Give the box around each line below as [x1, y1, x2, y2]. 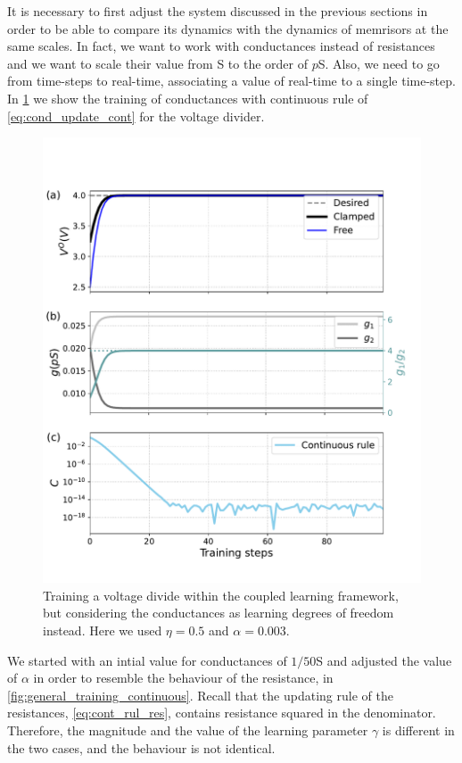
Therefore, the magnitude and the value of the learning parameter [7, 720, 368, 739]
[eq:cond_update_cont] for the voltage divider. [7, 106, 265, 125]
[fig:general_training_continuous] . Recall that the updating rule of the [7, 685, 393, 704]
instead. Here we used [43, 620, 162, 639]
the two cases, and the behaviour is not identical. [7, 738, 276, 757]
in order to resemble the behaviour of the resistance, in [33, 668, 334, 687]
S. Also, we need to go [318, 54, 440, 72]
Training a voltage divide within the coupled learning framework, [43, 585, 399, 604]
